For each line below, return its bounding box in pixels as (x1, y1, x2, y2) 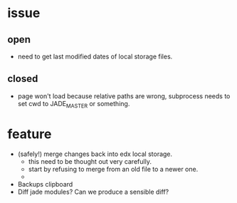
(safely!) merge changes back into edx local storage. (17, 150, 173, 158)
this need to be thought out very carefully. (28, 157, 152, 165)
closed (7, 73, 38, 85)
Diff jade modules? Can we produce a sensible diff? (17, 187, 169, 196)
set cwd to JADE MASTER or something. (17, 99, 130, 110)
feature (7, 126, 52, 142)
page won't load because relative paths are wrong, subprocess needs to (17, 91, 231, 100)
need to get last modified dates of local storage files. (17, 52, 173, 61)
